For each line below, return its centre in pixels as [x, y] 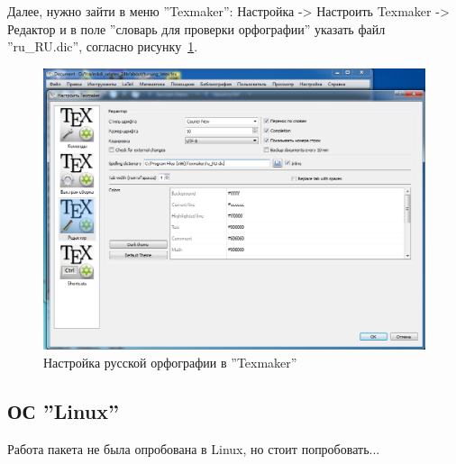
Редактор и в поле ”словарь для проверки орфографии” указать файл [196, 28]
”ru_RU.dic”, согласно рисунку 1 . [103, 46]
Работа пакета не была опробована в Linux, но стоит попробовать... [194, 448]
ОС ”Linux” [63, 410]
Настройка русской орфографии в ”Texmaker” [170, 362]
